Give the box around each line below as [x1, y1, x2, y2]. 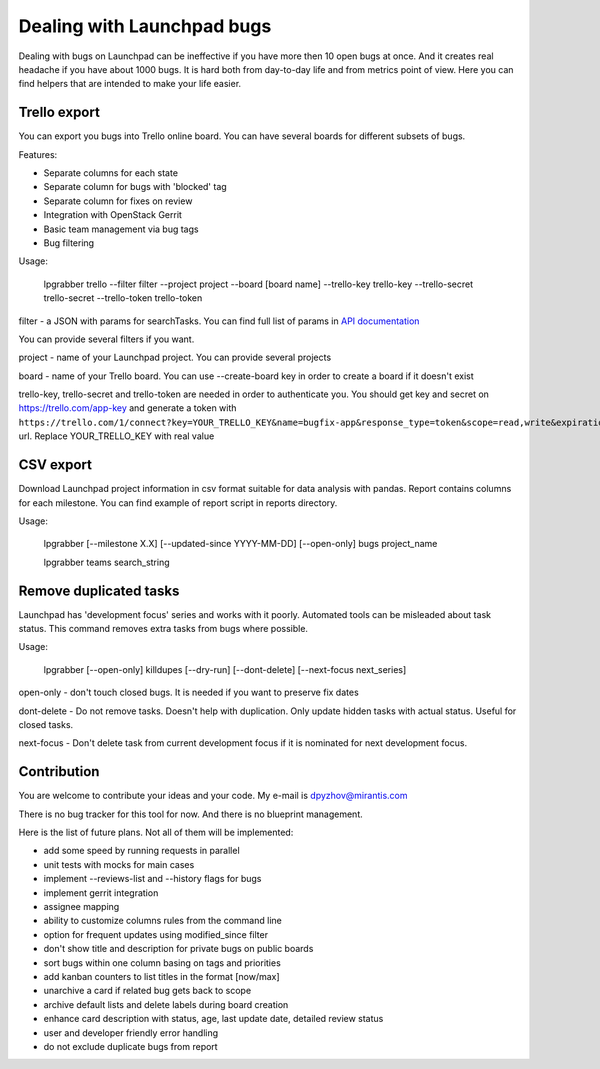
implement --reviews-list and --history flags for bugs [43, 873, 262, 885]
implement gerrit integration [43, 886, 159, 899]
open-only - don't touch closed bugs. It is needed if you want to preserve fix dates [18, 686, 359, 699]
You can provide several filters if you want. [18, 333, 195, 345]
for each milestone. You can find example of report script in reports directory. [18, 496, 338, 509]
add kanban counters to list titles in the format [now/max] [43, 970, 280, 982]
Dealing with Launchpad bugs [18, 15, 272, 37]
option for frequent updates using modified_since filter [43, 928, 269, 940]
